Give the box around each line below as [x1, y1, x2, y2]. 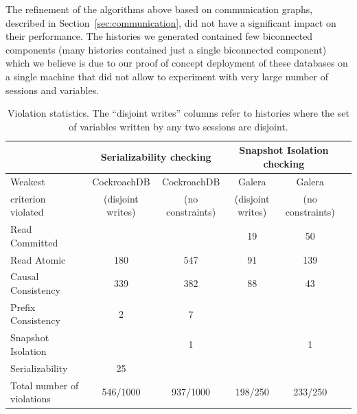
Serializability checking [100, 150, 211, 164]
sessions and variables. [5, 82, 100, 97]
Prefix [10, 299, 36, 314]
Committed [10, 235, 58, 249]
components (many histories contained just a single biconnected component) [5, 42, 327, 56]
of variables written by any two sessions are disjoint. [69, 119, 288, 133]
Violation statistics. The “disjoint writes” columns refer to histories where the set [8, 106, 349, 120]
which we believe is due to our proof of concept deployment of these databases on [5, 56, 348, 70]
